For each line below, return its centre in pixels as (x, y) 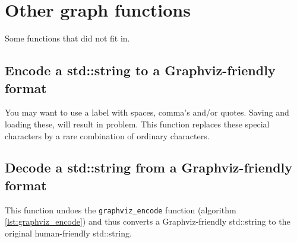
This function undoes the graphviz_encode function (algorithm (121, 210)
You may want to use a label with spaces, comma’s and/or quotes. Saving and (147, 112)
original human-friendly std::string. (68, 233)
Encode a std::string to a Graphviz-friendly (140, 70)
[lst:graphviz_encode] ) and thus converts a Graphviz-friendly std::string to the (148, 221)
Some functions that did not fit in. (67, 38)
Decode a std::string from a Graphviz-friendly (149, 167)
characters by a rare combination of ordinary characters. (107, 135)
